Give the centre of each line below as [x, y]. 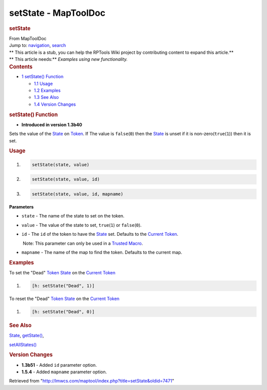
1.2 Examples [47, 90]
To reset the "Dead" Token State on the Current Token [64, 299]
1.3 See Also [46, 97]
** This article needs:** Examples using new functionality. [68, 59]
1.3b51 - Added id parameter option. [59, 365]
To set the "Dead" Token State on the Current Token [62, 273]
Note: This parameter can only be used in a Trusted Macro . [83, 243]
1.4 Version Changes [55, 104]
